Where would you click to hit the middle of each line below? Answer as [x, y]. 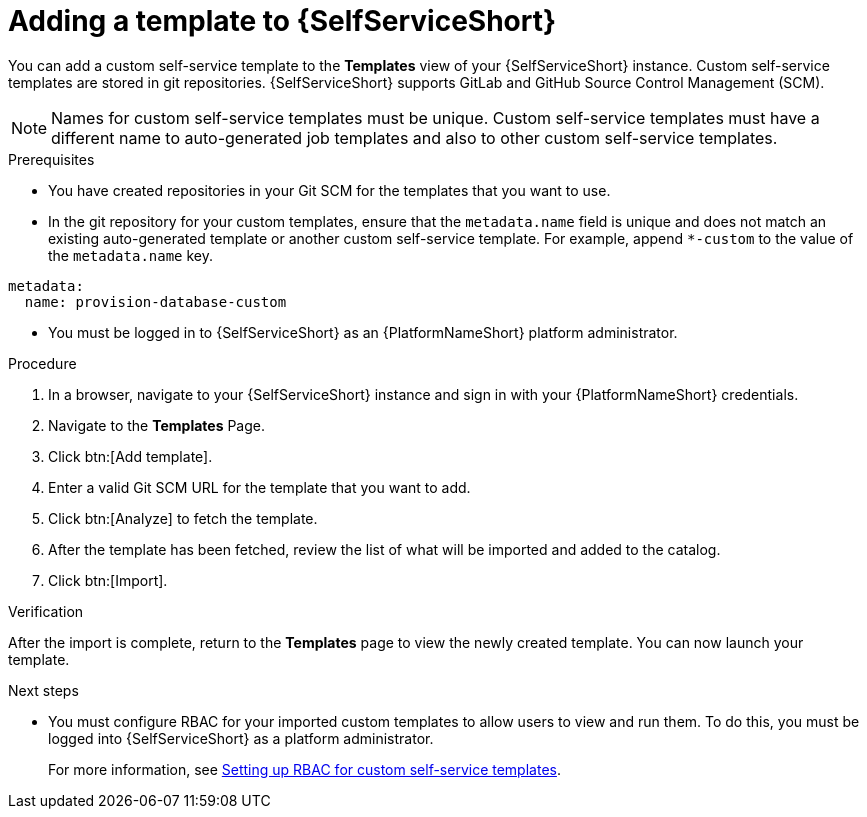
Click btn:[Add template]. [130, 456]
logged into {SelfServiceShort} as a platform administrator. [241, 738]
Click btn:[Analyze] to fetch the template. [183, 518]
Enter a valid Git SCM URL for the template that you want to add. [259, 487]
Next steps [43, 690]
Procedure [42, 363]
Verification [46, 611]
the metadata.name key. [131, 255]
